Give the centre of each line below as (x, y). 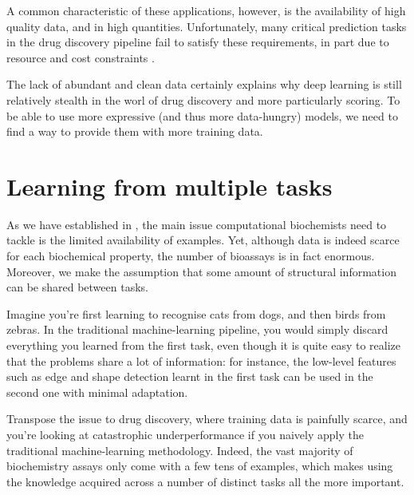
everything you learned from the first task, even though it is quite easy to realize (203, 345)
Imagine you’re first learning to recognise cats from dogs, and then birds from (196, 313)
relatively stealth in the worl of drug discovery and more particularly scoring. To (203, 99)
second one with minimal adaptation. (97, 392)
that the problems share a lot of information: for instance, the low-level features (201, 360)
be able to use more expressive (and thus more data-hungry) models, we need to (202, 115)
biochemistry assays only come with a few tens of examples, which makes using (200, 466)
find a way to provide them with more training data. (135, 131)
